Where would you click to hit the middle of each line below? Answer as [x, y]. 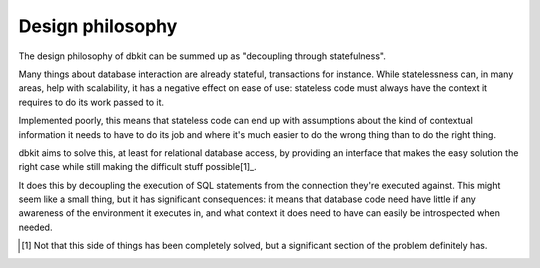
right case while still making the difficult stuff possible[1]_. [137, 167]
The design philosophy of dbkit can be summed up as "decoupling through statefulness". [202, 56]
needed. [35, 227]
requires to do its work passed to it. [91, 102]
